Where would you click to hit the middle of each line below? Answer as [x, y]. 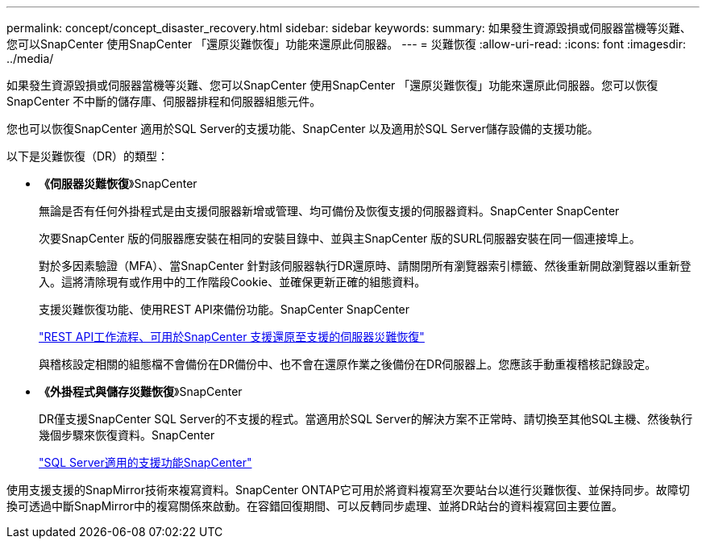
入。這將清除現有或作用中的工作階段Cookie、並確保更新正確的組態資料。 [233, 282]
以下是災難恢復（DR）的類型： [88, 156]
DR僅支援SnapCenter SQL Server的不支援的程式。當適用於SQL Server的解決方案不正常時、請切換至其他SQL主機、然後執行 [366, 419]
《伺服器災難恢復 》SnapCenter [118, 183]
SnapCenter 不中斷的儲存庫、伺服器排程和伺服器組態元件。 [164, 101]
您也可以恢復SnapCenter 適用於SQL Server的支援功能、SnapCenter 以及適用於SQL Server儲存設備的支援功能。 [303, 129]
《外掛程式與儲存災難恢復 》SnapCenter [141, 391]
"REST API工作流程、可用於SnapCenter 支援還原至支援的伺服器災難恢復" [232, 337]
